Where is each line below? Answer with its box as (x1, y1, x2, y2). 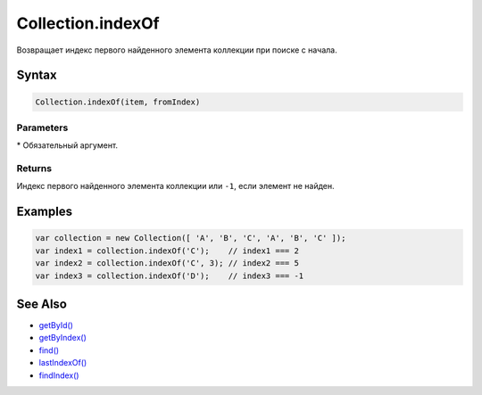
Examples (16, 204, 73, 219)
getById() (38, 320, 73, 331)
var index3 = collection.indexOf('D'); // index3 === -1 (35, 270, 304, 281)
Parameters (16, 121, 69, 134)
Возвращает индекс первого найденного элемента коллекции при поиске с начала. (16, 45, 338, 55)
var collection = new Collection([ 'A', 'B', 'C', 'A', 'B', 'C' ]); (35, 233, 346, 243)
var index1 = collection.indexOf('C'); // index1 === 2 (35, 245, 299, 256)
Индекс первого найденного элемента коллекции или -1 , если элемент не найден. (16, 181, 335, 192)
